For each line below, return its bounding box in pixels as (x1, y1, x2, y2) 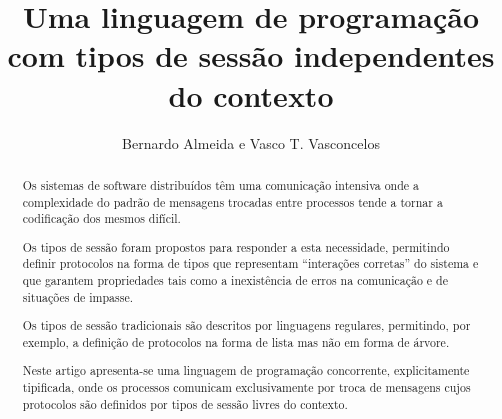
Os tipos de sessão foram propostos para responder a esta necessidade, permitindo (22, 238, 450, 255)
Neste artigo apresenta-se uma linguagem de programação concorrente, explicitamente (22, 362, 470, 379)
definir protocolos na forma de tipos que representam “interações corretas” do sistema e (22, 255, 479, 272)
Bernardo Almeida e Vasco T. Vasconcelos (122, 132, 380, 153)
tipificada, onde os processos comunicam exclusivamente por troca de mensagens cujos (22, 379, 471, 396)
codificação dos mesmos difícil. (22, 210, 181, 227)
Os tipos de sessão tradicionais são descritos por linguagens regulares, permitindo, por (22, 317, 471, 334)
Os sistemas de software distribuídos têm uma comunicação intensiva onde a (22, 176, 420, 193)
